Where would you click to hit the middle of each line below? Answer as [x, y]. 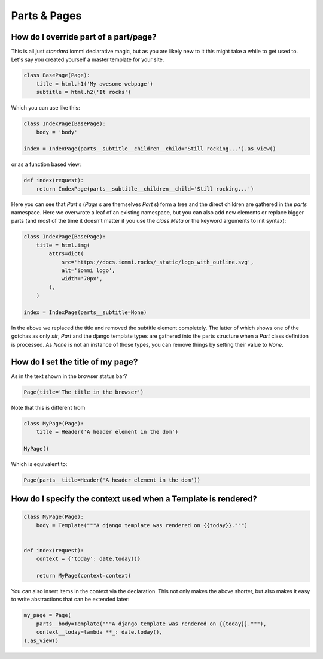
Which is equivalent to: [39, 464]
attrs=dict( [66, 254]
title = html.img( [63, 245]
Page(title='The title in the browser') [83, 392]
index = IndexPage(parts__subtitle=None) [85, 312]
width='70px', [82, 279]
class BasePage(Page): [57, 75]
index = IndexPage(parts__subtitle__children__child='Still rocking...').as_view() [150, 149]
